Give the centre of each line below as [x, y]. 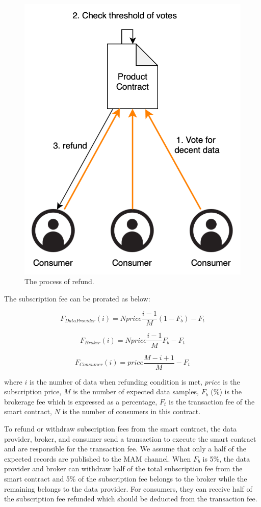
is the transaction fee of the [212, 401]
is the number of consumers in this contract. [132, 411]
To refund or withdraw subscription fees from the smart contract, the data [121, 428]
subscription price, [33, 391]
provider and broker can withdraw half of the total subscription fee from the [123, 468]
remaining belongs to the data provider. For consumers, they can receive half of [128, 488]
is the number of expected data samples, [136, 391]
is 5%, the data [226, 458]
